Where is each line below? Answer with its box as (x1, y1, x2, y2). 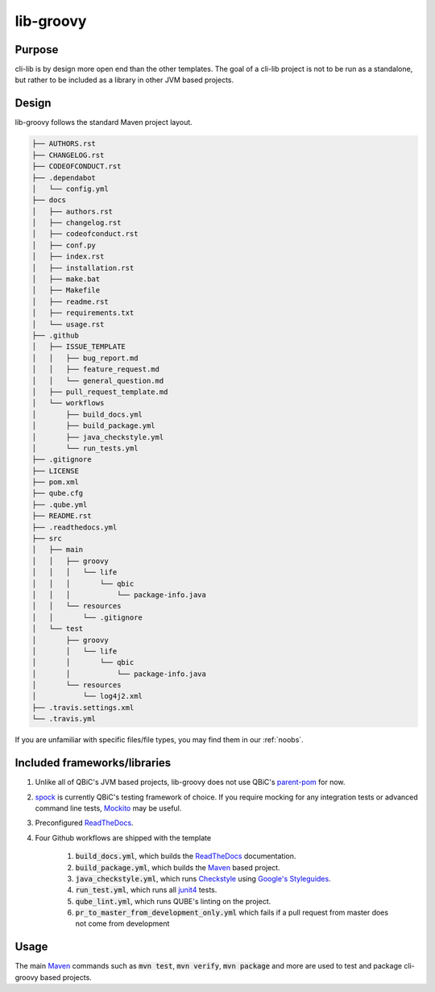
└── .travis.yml (31, 714, 97, 724)
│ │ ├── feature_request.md (31, 365, 160, 374)
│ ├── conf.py (31, 240, 97, 250)
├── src (31, 534, 62, 543)
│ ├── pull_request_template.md (31, 387, 168, 396)
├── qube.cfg (31, 488, 84, 498)
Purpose (14, 43, 59, 56)
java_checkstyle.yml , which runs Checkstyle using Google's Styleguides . (75, 874, 331, 883)
